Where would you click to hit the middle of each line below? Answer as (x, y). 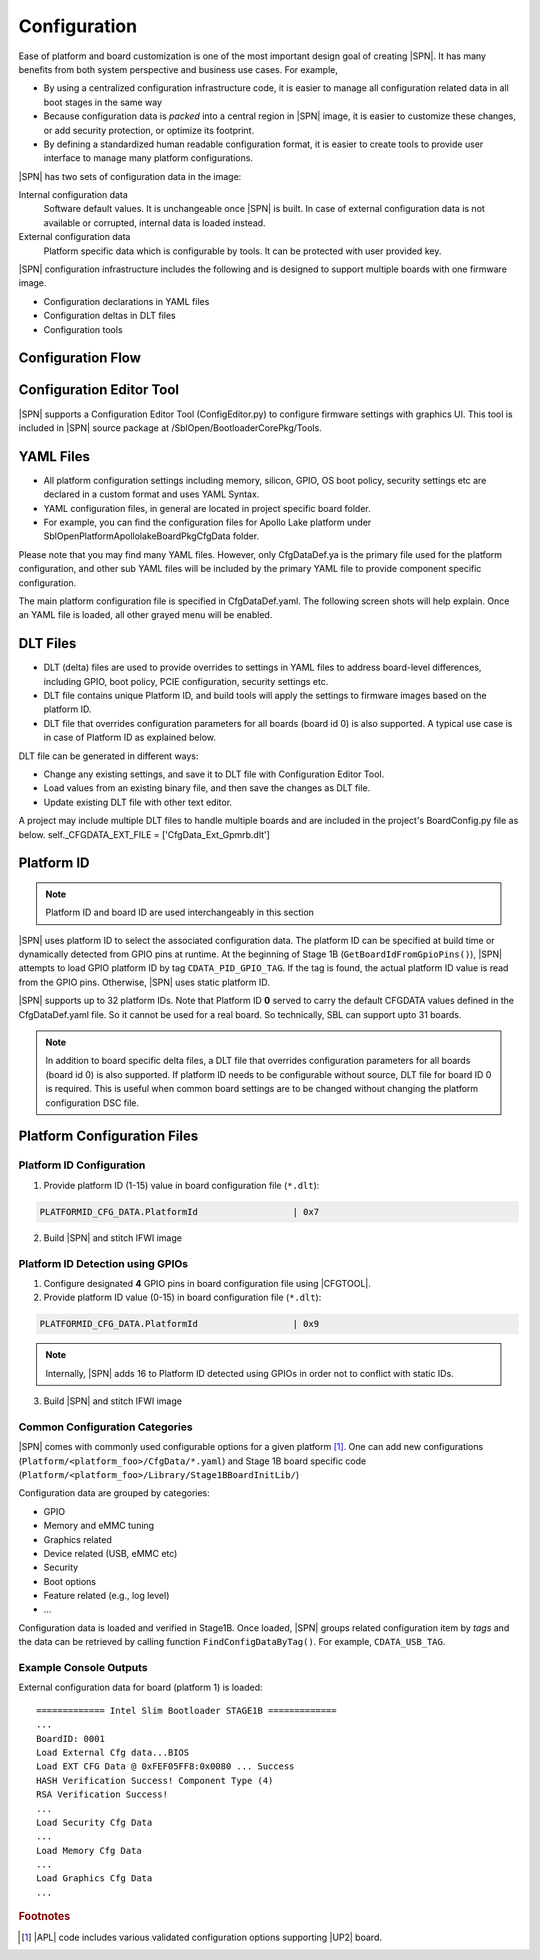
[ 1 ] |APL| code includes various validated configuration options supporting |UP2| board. (201, 1937)
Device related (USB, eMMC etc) (110, 1553)
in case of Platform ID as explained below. (130, 737)
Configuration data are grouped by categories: (114, 1493)
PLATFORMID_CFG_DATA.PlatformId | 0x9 (179, 1324)
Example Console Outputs (83, 1667)
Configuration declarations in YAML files (126, 301)
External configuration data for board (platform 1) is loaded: (141, 1687)
